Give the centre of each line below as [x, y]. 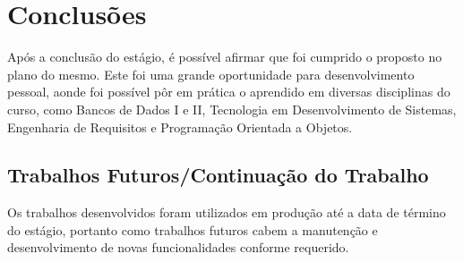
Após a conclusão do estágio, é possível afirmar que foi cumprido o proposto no [225, 57]
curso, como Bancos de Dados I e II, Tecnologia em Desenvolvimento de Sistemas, [232, 109]
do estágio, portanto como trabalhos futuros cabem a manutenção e [193, 229]
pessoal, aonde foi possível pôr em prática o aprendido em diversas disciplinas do [229, 92]
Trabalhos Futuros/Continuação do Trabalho [218, 175]
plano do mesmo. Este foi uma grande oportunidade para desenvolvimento [211, 74]
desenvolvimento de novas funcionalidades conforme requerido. [178, 247]
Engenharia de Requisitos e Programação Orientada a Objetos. [180, 127]
